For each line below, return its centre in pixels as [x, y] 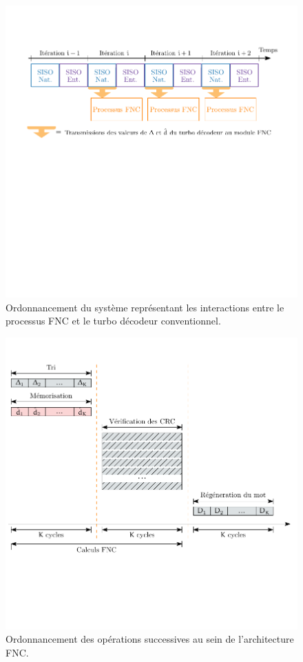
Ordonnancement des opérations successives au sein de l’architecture [150, 639]
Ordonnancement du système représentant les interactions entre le [145, 307]
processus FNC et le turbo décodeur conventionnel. [113, 321]
